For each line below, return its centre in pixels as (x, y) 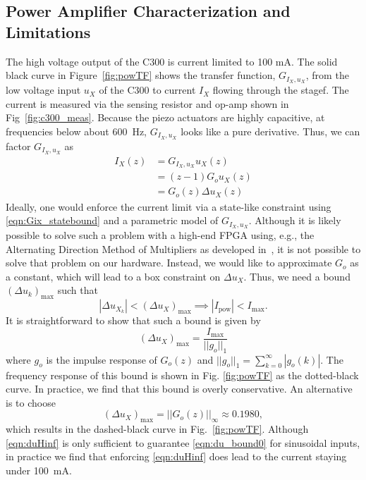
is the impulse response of (102, 359)
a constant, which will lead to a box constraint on (113, 276)
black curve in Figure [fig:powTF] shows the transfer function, (141, 75)
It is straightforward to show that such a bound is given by (133, 320)
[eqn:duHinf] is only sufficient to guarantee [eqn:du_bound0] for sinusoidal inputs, (183, 442)
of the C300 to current (147, 90)
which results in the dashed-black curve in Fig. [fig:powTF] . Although (157, 429)
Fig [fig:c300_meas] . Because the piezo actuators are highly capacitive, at (165, 117)
